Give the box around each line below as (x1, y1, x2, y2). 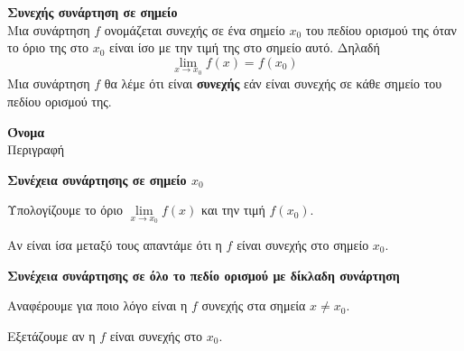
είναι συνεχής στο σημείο (237, 236, 369, 254)
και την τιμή (201, 200, 265, 219)
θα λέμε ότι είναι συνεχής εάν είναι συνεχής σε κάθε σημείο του (104, 74, 442, 93)
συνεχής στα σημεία (201, 296, 306, 315)
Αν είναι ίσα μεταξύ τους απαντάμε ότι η (7, 236, 222, 254)
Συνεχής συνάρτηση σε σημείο (7, 3, 178, 21)
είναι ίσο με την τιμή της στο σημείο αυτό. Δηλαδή (109, 38, 380, 57)
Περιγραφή (7, 140, 65, 159)
